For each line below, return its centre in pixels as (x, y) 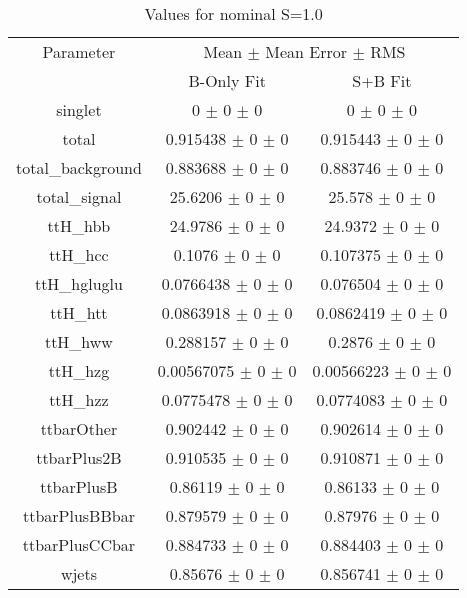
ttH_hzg (79, 370)
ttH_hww (78, 341)
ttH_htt (79, 312)
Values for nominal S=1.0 (233, 13)
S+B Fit (382, 80)
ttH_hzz (79, 399)
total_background (79, 167)
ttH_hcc (79, 254)
